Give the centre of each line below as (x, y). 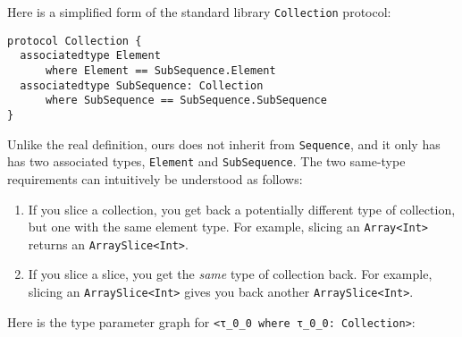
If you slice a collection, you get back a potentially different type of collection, (242, 209)
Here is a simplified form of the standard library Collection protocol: (199, 12)
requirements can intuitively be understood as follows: (155, 178)
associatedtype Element (90, 56)
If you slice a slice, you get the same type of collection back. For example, (230, 274)
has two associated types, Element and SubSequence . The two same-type (206, 161)
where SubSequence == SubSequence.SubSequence (186, 101)
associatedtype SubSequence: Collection (142, 85)
